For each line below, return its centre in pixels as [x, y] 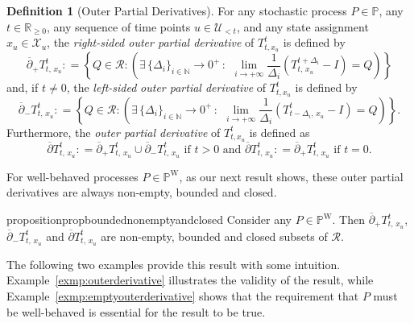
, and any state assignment [302, 26]
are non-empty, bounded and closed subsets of [214, 236]
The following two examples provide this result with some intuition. [174, 264]
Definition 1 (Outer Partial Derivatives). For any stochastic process [177, 10]
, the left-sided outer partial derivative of [166, 87]
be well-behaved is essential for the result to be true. [136, 311]
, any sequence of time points [118, 26]
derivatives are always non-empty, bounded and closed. [142, 192]
